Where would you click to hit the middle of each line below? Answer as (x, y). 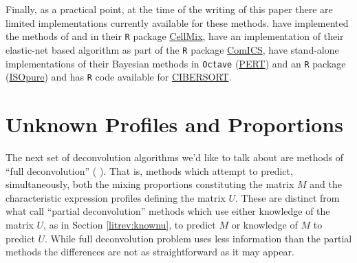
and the (326, 184)
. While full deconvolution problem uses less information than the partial (198, 238)
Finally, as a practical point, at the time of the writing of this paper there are (169, 9)
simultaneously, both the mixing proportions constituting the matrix (150, 184)
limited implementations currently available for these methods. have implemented (177, 22)
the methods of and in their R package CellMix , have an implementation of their (175, 36)
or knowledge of (264, 224)
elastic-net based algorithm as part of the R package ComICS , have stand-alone (172, 49)
